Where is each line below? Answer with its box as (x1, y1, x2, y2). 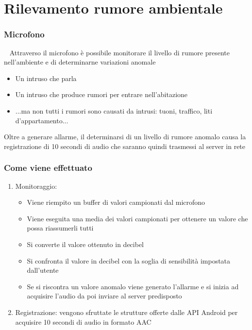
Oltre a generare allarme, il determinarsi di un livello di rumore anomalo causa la (4, 132, 246, 142)
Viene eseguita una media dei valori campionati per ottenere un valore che (27, 213, 248, 223)
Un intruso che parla (15, 73, 77, 83)
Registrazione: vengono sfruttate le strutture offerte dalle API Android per (15, 307, 238, 317)
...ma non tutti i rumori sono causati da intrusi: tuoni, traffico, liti (15, 105, 213, 115)
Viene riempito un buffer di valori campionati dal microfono (27, 197, 205, 207)
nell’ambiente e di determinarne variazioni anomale (4, 57, 156, 67)
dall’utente (27, 265, 59, 275)
